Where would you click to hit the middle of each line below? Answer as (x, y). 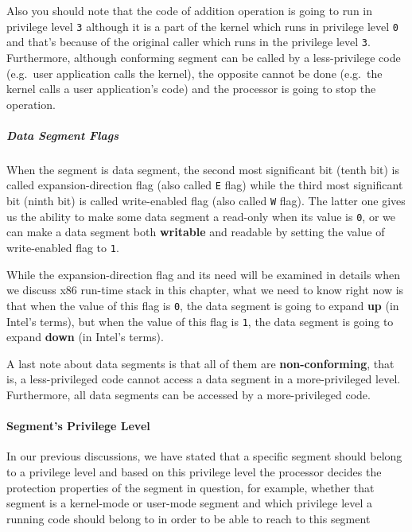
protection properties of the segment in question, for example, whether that (190, 487)
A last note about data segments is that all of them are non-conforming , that (200, 363)
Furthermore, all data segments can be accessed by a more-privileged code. (189, 394)
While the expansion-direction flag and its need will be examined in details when (203, 274)
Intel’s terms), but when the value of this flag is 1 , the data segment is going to (200, 321)
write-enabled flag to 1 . (63, 247)
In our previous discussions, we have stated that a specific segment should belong (204, 456)
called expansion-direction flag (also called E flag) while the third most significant (205, 185)
